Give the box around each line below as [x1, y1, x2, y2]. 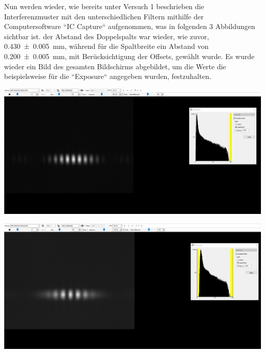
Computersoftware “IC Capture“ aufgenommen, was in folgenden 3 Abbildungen [4, 21, 255, 32]
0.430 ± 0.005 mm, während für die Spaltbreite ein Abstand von [4, 41, 209, 51]
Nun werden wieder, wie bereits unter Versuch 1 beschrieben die [4, 1, 204, 11]
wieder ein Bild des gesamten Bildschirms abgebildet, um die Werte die [4, 61, 226, 71]
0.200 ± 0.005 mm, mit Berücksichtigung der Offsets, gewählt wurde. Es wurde [4, 50, 255, 61]
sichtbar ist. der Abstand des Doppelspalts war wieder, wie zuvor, [4, 31, 209, 41]
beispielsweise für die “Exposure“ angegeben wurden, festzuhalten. [4, 71, 211, 82]
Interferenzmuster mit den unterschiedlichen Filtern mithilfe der [4, 11, 204, 21]
